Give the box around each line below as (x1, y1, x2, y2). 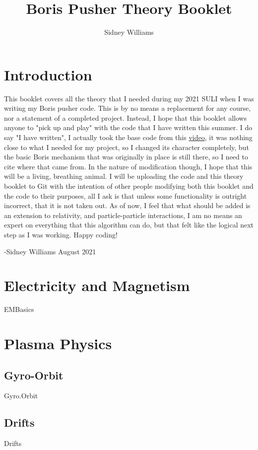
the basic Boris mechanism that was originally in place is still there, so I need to (4, 151, 248, 162)
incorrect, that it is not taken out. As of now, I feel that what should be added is (4, 200, 251, 211)
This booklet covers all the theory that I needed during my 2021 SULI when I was (4, 93, 254, 103)
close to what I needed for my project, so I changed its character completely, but (4, 142, 249, 152)
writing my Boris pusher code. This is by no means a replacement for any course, (4, 103, 251, 113)
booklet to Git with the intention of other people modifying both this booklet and (4, 181, 254, 191)
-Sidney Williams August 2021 (4, 246, 96, 256)
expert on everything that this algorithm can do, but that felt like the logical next (4, 220, 254, 230)
